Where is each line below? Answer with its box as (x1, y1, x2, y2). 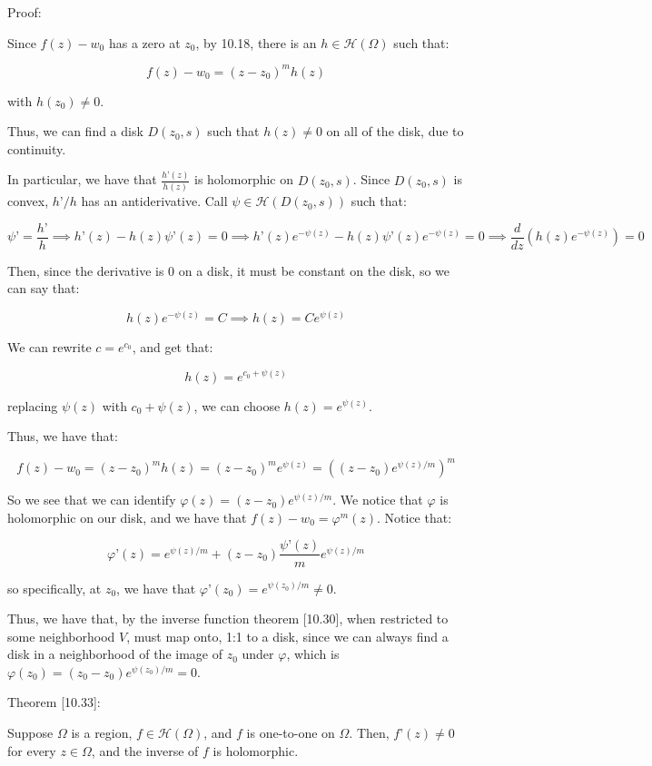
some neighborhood (7, 626, 115, 645)
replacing (7, 396, 58, 415)
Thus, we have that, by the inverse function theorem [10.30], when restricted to (7, 609, 449, 628)
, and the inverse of (91, 741, 199, 760)
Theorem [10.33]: (7, 692, 101, 712)
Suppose (7, 723, 54, 742)
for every (7, 741, 56, 760)
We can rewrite (7, 337, 92, 356)
